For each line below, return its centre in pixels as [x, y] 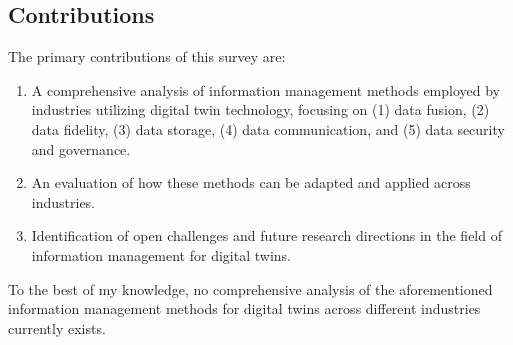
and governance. [81, 148]
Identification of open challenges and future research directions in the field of [266, 235]
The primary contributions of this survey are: [147, 56]
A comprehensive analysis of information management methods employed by [265, 89]
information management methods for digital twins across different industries [244, 308]
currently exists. [57, 327]
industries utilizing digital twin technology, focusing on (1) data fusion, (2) [260, 109]
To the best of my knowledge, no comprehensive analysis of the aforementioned [250, 288]
